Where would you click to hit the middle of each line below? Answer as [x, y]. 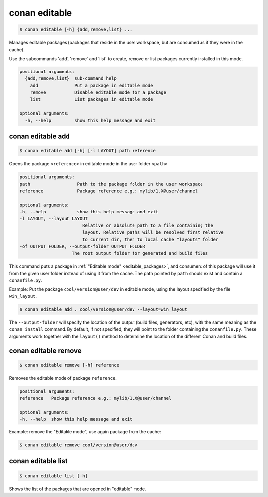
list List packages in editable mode [92, 100]
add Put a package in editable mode [92, 85]
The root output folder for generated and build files [140, 253]
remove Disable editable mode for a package [98, 93]
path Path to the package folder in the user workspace [111, 184]
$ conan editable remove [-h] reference [69, 365]
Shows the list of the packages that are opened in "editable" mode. [78, 489]
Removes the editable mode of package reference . [63, 378]
